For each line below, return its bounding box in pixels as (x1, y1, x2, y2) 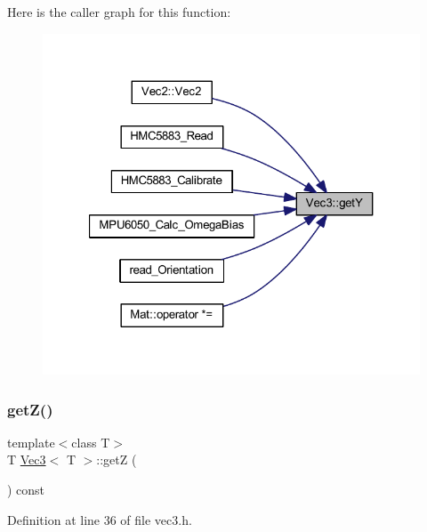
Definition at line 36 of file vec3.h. (7, 510, 192, 528)
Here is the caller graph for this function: (7, 3, 231, 20)
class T (71, 432, 110, 451)
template (7, 432, 55, 451)
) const (7, 480, 45, 499)
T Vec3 (7, 450, 46, 469)
